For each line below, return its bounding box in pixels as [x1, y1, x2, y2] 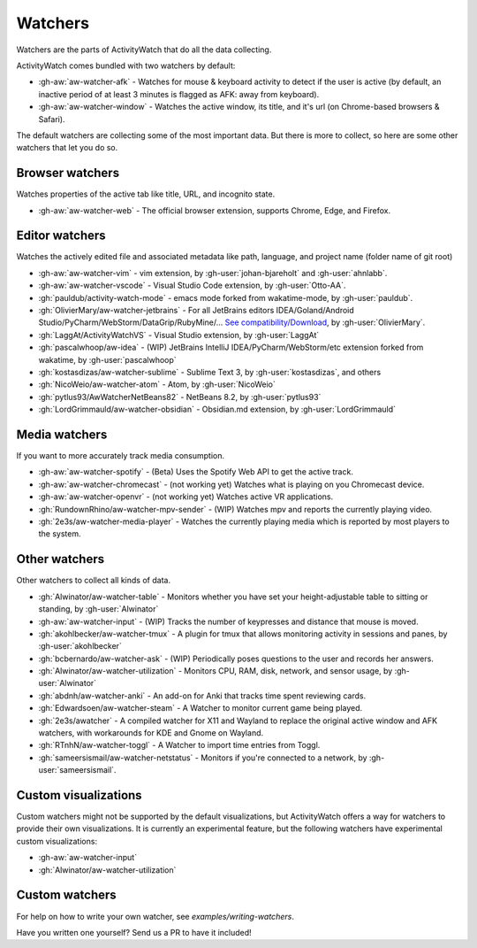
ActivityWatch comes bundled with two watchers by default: [16, 60, 236, 71]
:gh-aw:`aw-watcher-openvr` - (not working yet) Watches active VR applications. [38, 491, 334, 502]
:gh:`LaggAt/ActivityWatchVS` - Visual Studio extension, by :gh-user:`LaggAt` [38, 329, 320, 340]
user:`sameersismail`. [38, 765, 117, 775]
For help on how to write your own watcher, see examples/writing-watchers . [16, 911, 295, 921]
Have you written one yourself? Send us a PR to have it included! [16, 927, 252, 937]
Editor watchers [16, 228, 106, 243]
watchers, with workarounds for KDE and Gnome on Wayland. [38, 728, 264, 738]
